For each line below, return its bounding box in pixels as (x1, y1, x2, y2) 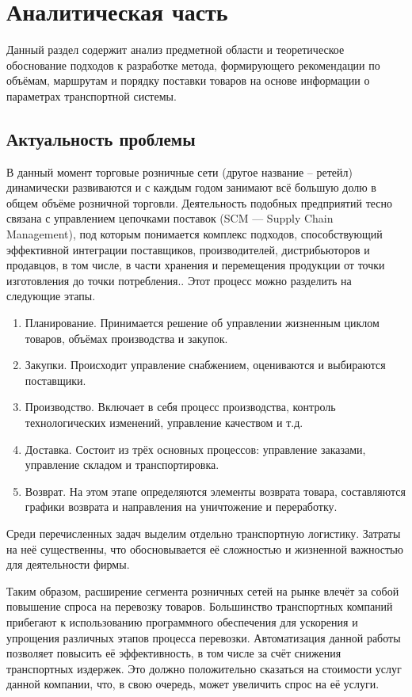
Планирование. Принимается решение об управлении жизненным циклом (25, 314, 380, 331)
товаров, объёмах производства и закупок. (25, 329, 228, 346)
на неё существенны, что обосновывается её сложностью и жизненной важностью (6, 540, 403, 557)
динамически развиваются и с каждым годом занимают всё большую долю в (6, 179, 376, 196)
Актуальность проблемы (6, 126, 196, 150)
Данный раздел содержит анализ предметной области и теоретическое (6, 41, 345, 58)
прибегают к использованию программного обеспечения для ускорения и (6, 613, 358, 630)
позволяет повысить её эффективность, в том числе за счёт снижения (6, 645, 341, 661)
